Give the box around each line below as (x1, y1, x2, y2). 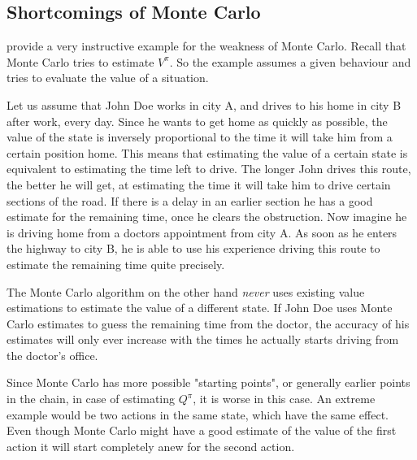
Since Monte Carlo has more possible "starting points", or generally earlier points (7, 374, 410, 391)
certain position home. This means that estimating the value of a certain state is (7, 144, 408, 161)
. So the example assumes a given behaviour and (169, 53, 411, 70)
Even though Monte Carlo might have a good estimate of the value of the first (7, 422, 397, 439)
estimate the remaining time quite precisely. (7, 255, 225, 272)
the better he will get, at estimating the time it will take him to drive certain (7, 176, 391, 193)
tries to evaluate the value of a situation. (7, 69, 209, 86)
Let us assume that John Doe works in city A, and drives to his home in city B (7, 96, 402, 113)
